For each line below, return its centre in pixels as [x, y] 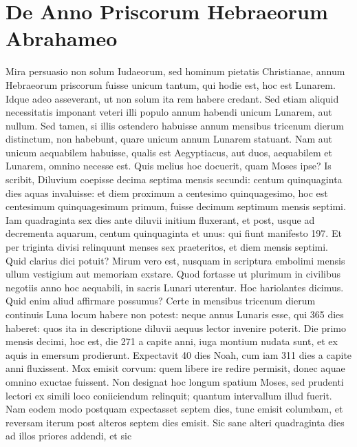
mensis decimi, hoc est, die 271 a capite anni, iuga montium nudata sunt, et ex [172, 341]
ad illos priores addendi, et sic [69, 436]
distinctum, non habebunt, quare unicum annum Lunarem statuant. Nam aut [169, 139]
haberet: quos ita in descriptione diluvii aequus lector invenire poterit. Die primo [176, 328]
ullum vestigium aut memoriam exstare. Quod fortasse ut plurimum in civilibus [173, 274]
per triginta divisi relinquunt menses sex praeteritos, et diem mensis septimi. [167, 247]
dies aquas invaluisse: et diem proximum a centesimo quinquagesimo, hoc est [167, 193]
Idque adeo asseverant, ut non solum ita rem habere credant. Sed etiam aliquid [172, 98]
